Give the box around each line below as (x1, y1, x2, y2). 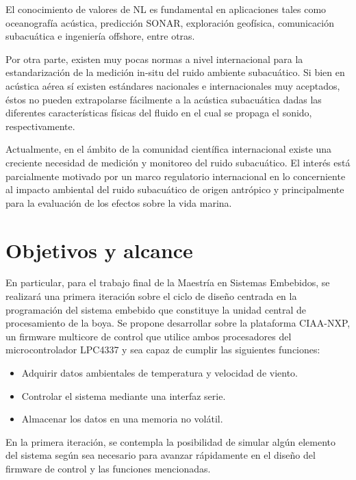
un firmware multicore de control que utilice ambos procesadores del (5, 329, 292, 343)
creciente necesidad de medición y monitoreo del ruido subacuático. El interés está (5, 155, 351, 169)
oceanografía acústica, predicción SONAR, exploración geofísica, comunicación (5, 15, 334, 29)
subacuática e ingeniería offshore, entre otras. (5, 29, 195, 43)
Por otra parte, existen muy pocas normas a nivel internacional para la (5, 51, 303, 66)
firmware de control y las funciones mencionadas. (5, 461, 211, 475)
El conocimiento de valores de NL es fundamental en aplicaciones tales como (5, 2, 327, 16)
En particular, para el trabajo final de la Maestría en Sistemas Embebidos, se (5, 275, 330, 290)
